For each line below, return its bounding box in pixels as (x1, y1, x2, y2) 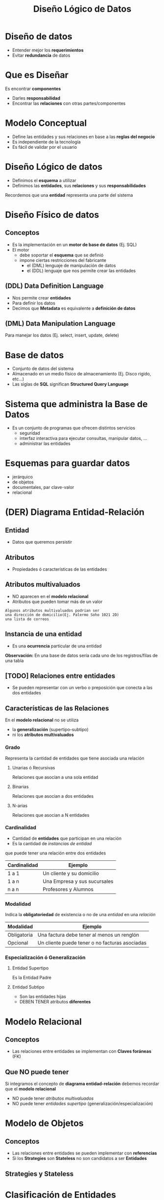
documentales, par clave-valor (12, 485, 74, 490)
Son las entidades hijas (19, 993, 66, 999)
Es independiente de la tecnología (12, 138, 81, 145)
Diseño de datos (5, 31, 72, 42)
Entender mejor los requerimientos (12, 47, 84, 53)
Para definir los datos (12, 300, 55, 306)
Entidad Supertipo (12, 965, 49, 971)
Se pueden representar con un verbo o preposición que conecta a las (12, 685, 153, 691)
